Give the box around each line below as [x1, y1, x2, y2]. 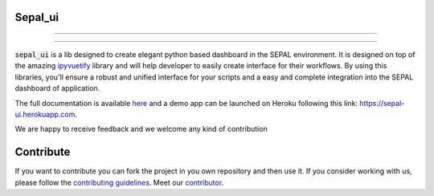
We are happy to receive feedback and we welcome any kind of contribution [14, 125, 268, 134]
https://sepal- [358, 98, 405, 108]
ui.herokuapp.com [14, 109, 76, 119]
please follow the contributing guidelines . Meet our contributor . [14, 178, 224, 187]
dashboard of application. [14, 84, 100, 93]
